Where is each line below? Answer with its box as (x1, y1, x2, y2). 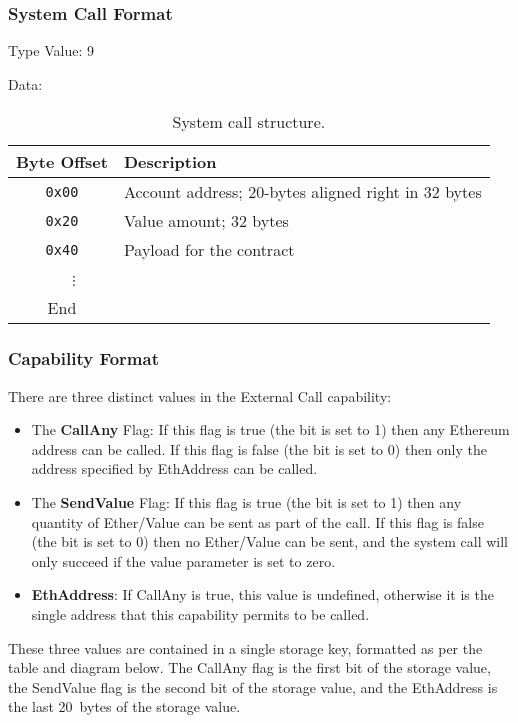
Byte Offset (16, 150, 108, 174)
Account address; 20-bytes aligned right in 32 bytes (123, 180, 482, 204)
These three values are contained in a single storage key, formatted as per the (8, 637, 483, 658)
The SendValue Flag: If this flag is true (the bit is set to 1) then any (31, 492, 462, 512)
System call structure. (172, 110, 326, 134)
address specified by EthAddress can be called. (31, 458, 318, 479)
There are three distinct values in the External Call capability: (8, 385, 392, 406)
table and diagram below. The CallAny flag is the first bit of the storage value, (8, 657, 491, 678)
